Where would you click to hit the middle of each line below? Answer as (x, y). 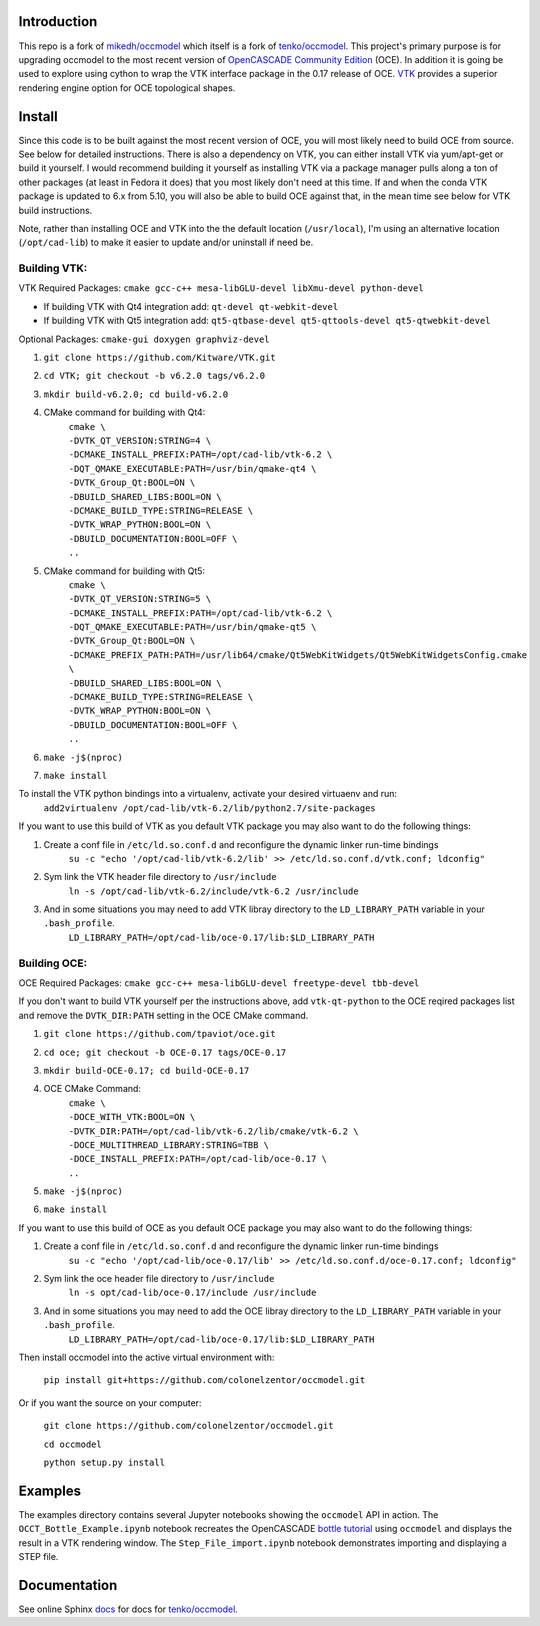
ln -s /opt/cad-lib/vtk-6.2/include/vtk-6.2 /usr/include (213, 891)
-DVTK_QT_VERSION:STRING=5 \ (140, 599)
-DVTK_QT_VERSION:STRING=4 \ (140, 440)
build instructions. (55, 210)
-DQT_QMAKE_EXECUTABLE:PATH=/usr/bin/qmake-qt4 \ (192, 468)
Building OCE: (53, 963)
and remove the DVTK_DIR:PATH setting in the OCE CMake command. (163, 1015)
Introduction (58, 21)
